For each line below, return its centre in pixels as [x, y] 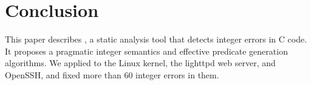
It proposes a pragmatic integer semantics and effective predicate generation [146, 51]
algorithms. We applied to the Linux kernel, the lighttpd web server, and [140, 63]
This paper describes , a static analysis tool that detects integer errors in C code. [156, 39]
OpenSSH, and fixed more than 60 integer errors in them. [112, 74]
